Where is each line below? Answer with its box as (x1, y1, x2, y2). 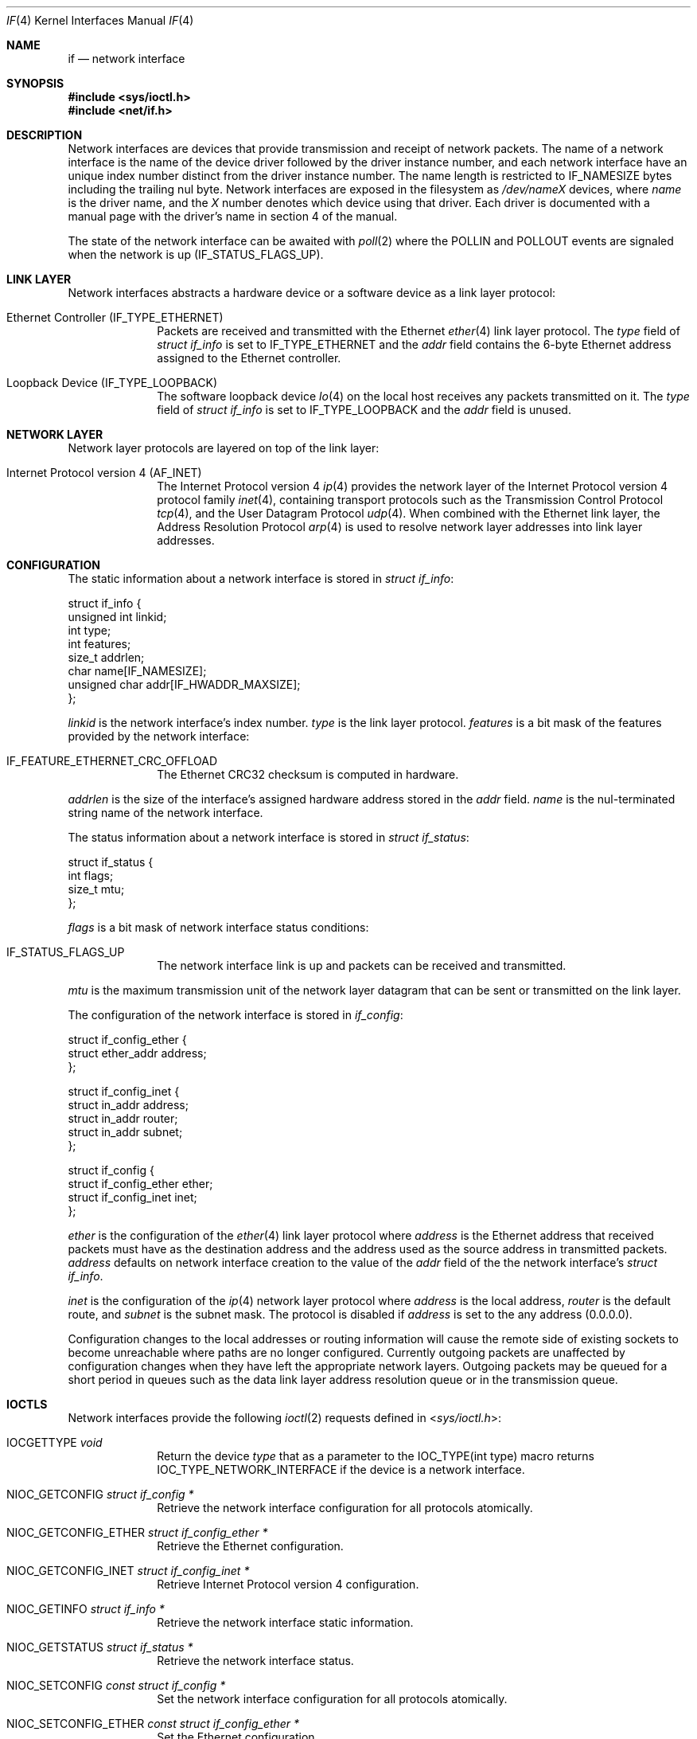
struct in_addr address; (68, 1098, 189, 1112)
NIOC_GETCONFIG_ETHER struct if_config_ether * (6, 1526, 268, 1539)
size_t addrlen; (68, 651, 145, 664)
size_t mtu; (68, 882, 125, 896)
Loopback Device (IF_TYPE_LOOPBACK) (6, 376, 218, 389)
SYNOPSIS (6, 76, 64, 90)
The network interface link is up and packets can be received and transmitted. (157, 959, 567, 972)
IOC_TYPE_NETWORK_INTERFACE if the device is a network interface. (157, 1463, 525, 1476)
